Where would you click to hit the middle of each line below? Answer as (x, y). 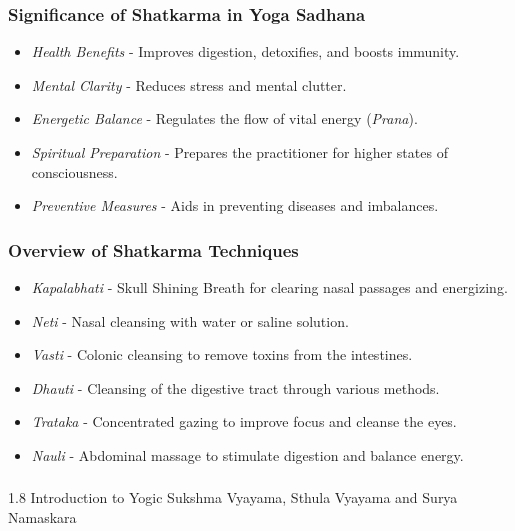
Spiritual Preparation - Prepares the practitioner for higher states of (239, 152)
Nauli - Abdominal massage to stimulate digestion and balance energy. (247, 454)
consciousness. (74, 171)
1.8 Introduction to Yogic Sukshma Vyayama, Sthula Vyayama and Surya (233, 497)
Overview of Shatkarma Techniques (153, 249)
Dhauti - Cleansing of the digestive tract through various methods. (235, 387)
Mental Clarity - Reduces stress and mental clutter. (189, 84)
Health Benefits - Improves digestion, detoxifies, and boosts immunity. (245, 51)
